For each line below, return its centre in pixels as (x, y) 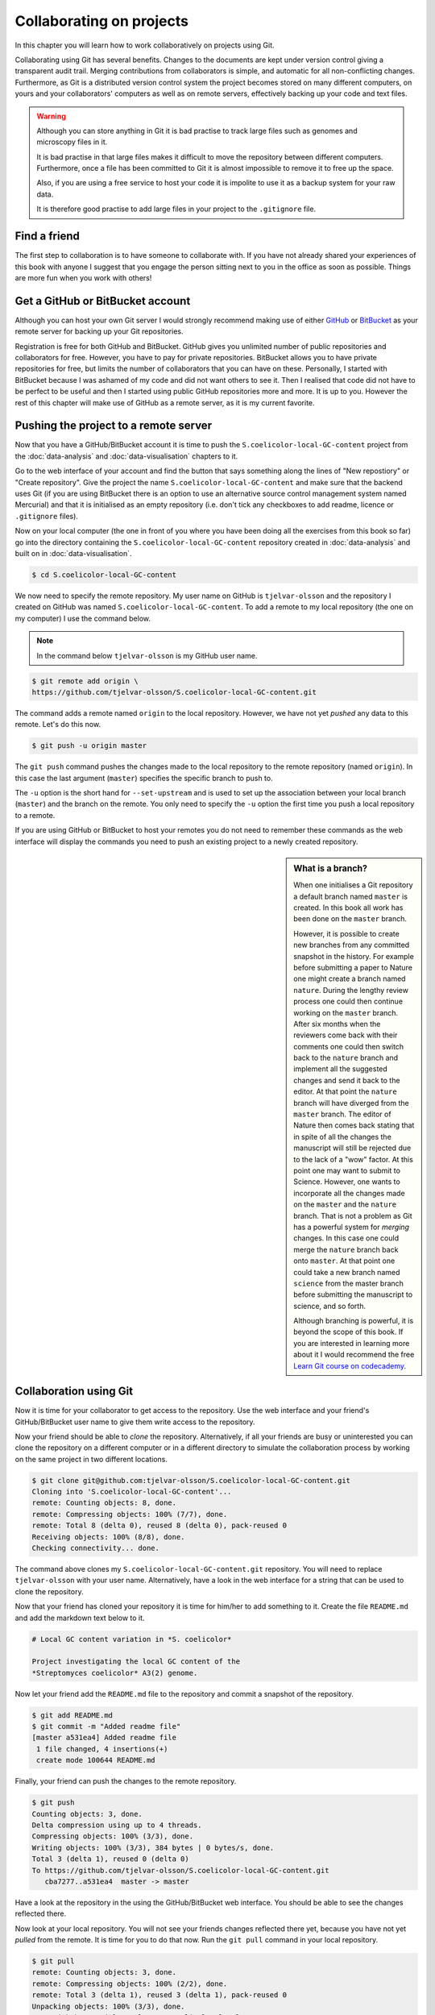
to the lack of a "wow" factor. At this (354, 1159)
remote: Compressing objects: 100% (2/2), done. (130, 1984)
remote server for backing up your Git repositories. (99, 331)
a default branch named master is (351, 896)
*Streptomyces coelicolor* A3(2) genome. (115, 1673)
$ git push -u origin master (89, 746)
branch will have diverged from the (352, 1103)
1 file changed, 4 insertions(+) (102, 1749)
